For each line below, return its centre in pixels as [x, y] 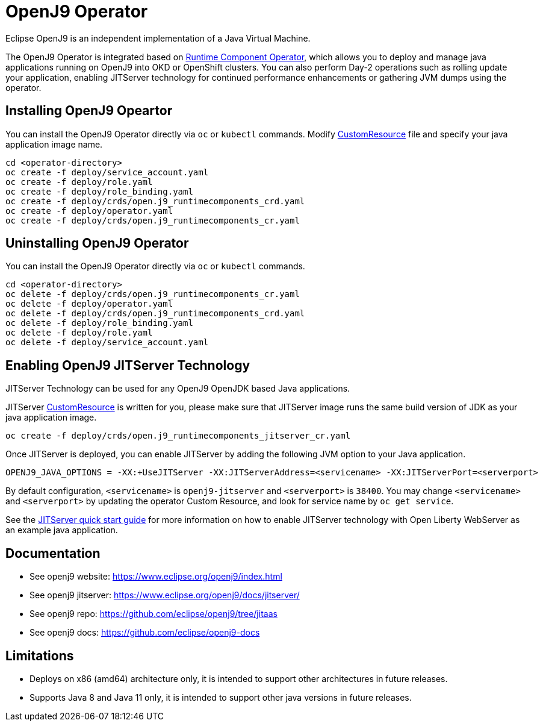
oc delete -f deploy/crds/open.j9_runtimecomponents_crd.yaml [155, 314]
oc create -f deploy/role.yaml [79, 182]
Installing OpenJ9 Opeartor [89, 111]
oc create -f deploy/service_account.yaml [107, 172]
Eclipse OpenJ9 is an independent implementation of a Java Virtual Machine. [158, 38]
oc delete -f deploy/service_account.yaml [107, 343]
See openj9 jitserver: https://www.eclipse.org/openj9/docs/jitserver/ [165, 595]
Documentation [53, 553]
